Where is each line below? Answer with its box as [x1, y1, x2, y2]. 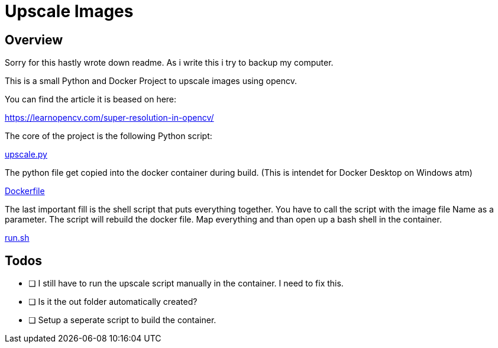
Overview [5, 32, 63, 47]
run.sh [5, 233, 30, 243]
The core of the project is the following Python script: [5, 131, 212, 141]
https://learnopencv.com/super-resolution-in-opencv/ [5, 112, 214, 123]
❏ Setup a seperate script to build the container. [28, 315, 216, 326]
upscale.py [5, 149, 47, 160]
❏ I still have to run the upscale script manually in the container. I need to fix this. [28, 278, 344, 289]
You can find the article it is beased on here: [5, 94, 177, 105]
